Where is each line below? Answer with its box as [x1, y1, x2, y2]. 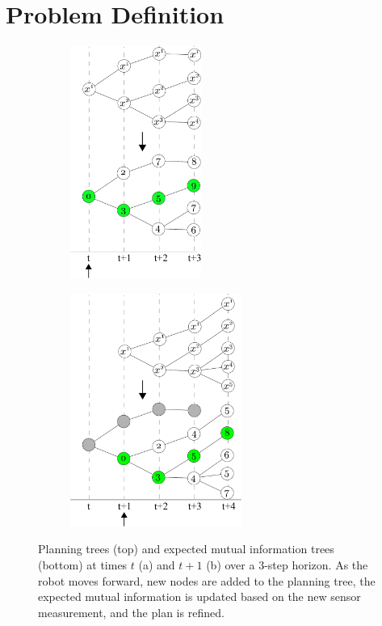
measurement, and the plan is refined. [38, 603, 225, 620]
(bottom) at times [38, 556, 128, 573]
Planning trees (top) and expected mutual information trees [38, 540, 334, 557]
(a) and [138, 556, 175, 573]
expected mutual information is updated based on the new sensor [38, 588, 361, 605]
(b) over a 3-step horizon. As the [206, 556, 368, 573]
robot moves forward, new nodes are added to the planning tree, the [38, 572, 376, 589]
